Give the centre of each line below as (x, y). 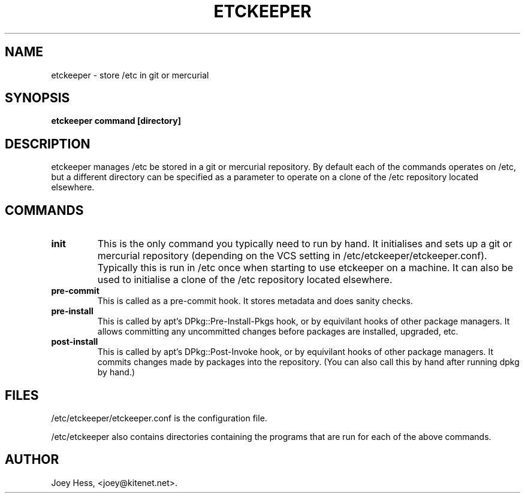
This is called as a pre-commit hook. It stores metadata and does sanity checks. (255, 301)
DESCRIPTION (48, 144)
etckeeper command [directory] (116, 121)
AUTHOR (32, 460)
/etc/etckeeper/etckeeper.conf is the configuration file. (159, 418)
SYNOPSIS (37, 98)
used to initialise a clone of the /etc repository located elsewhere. (245, 280)
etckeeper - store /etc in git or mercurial (130, 75)
